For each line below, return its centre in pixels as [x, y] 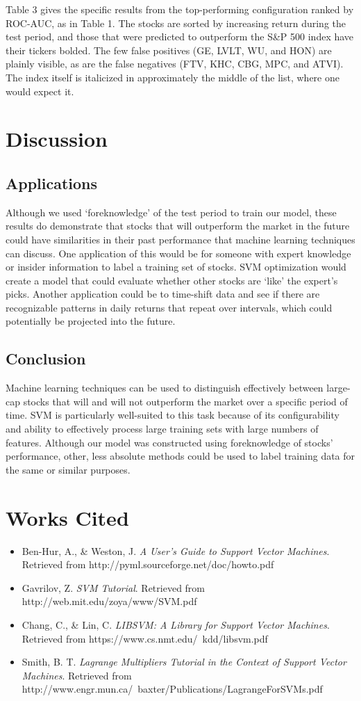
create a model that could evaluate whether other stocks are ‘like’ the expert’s [172, 280]
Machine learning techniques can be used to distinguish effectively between [165, 388]
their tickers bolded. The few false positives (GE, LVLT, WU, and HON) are [169, 50]
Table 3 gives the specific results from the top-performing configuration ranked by [180, 9]
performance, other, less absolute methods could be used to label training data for [180, 456]
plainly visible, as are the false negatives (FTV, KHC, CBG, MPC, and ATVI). [175, 64]
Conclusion [46, 358]
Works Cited [67, 517]
